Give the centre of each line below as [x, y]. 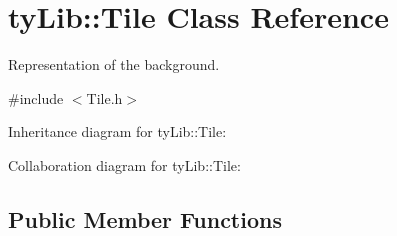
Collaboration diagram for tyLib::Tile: [124, 164]
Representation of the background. [114, 64]
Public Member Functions [145, 218]
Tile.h [104, 97]
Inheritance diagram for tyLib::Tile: [117, 131]
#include [36, 97]
